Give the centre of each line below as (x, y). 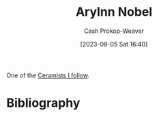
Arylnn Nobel (114, 12)
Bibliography (43, 103)
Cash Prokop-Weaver (114, 31)
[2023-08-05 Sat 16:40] (114, 44)
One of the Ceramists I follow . (48, 75)
